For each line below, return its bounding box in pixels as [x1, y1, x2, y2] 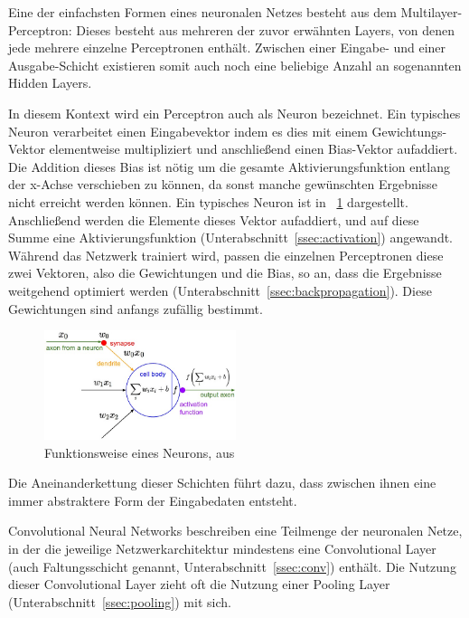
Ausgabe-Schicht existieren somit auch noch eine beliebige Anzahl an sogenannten [8, 55, 462, 74]
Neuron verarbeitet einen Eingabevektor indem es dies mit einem [8, 121, 368, 140]
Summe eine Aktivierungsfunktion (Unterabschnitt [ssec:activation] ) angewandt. [8, 228, 454, 247]
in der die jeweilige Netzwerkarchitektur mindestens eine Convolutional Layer [8, 539, 436, 558]
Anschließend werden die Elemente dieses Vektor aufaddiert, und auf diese [8, 210, 419, 229]
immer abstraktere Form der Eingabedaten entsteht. [8, 490, 297, 509]
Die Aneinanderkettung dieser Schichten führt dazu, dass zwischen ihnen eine [8, 473, 436, 492]
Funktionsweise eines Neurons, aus [44, 442, 235, 461]
